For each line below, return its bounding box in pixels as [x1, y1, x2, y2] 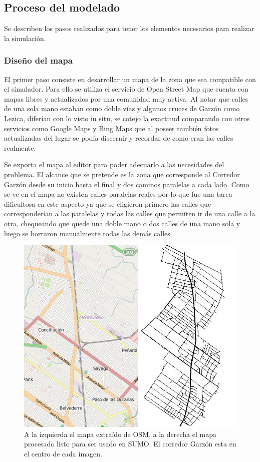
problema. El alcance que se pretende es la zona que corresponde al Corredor [4, 169, 240, 179]
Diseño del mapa [4, 54, 73, 67]
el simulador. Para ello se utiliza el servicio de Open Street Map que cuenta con [4, 84, 248, 94]
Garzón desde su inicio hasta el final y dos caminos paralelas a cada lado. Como [4, 179, 249, 189]
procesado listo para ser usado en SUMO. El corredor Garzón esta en [24, 438, 236, 449]
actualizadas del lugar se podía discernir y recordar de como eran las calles [4, 133, 233, 143]
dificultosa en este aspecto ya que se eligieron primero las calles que [4, 198, 211, 209]
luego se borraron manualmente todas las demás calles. [4, 228, 172, 238]
